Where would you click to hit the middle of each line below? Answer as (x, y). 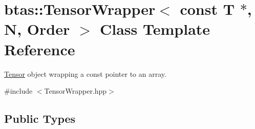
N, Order (37, 29)
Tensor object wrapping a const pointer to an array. (85, 73)
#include (18, 91)
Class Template (155, 29)
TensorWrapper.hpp (76, 91)
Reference (40, 49)
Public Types (40, 119)
